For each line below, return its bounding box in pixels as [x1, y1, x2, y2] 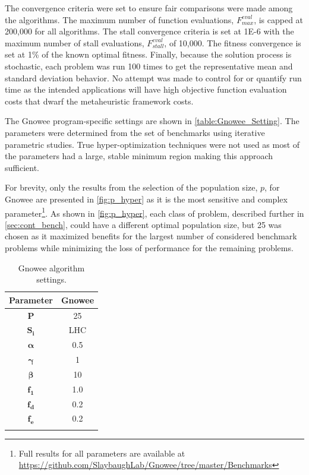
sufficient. [5, 161, 40, 173]
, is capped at [254, 13, 304, 26]
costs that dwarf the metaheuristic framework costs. [5, 94, 194, 107]
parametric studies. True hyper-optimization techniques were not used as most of [5, 138, 300, 150]
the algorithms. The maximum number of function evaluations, [5, 13, 234, 26]
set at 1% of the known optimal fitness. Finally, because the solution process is [5, 48, 292, 61]
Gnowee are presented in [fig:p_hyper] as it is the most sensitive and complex [5, 192, 288, 205]
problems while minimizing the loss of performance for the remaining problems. [5, 241, 294, 254]
